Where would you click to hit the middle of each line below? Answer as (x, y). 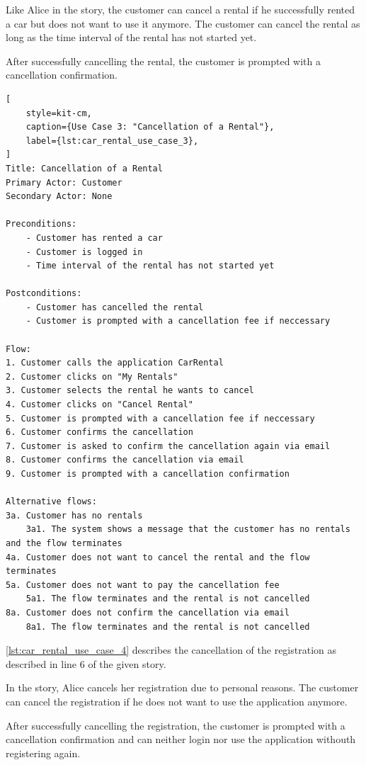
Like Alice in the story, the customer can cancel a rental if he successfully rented (181, 9)
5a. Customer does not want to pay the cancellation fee (143, 585)
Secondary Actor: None (59, 197)
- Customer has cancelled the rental (115, 307)
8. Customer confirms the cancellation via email (125, 460)
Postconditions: (44, 294)
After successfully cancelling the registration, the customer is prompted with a (176, 725)
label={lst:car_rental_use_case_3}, (112, 141)
